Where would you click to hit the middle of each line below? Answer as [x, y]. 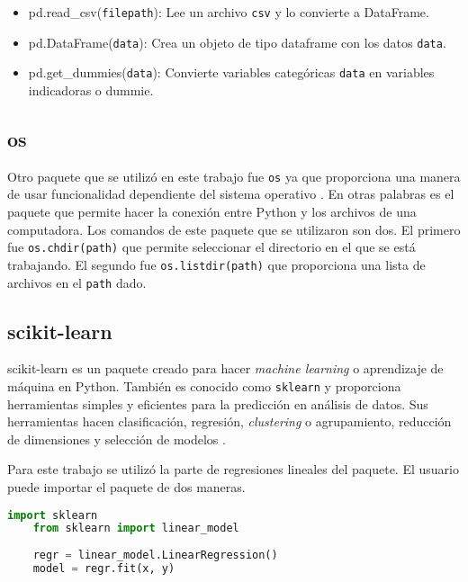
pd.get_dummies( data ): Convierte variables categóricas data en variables [231, 72]
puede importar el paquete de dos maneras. [126, 487]
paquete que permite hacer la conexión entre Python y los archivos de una [212, 212]
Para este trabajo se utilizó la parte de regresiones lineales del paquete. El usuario [233, 469]
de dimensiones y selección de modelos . [117, 439]
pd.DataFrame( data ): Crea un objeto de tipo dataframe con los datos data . [237, 42]
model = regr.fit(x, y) [104, 569]
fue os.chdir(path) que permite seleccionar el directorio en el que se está [211, 247]
